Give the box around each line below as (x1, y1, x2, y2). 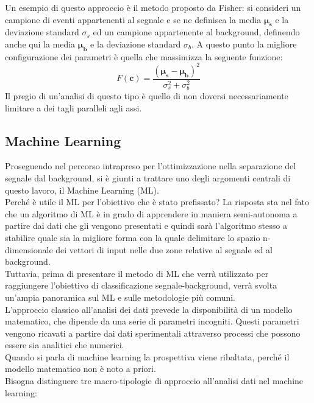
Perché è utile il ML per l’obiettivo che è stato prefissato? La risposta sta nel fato (5, 195, 309, 208)
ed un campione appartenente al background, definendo (93, 26, 300, 38)
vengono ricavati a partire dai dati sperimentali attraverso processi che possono (5, 326, 301, 339)
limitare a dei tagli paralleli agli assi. (5, 101, 142, 114)
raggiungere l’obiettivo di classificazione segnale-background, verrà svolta (5, 279, 277, 292)
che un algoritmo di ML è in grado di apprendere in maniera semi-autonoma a (5, 207, 298, 220)
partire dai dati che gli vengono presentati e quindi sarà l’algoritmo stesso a (5, 219, 287, 232)
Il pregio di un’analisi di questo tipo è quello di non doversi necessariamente (5, 89, 288, 102)
